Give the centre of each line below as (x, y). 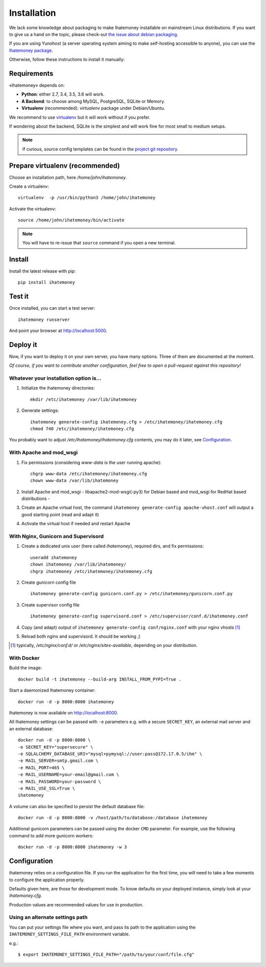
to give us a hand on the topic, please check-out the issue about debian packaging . (94, 34)
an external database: (31, 729)
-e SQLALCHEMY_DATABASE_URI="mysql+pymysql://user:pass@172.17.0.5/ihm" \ (110, 754)
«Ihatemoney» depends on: (37, 85)
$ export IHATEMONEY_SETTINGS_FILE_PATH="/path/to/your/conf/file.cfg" (106, 955)
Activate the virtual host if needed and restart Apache (76, 524)
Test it (19, 297)
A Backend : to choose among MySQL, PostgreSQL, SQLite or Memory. (93, 101)
